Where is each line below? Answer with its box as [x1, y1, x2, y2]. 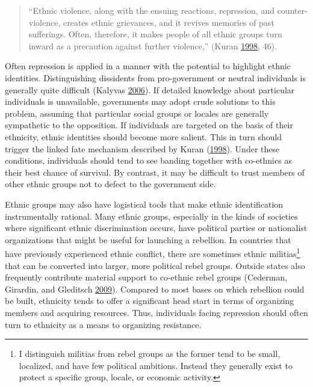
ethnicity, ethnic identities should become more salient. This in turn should [5, 130, 282, 143]
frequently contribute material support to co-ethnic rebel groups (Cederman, [5, 271, 288, 283]
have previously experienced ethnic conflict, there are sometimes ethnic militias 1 [5, 246, 300, 259]
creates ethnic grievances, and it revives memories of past [63, 16, 274, 28]
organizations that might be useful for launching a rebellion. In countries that [5, 233, 291, 246]
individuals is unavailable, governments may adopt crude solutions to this [5, 95, 276, 108]
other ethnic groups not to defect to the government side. [5, 178, 216, 190]
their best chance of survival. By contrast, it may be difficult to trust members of [5, 166, 305, 178]
